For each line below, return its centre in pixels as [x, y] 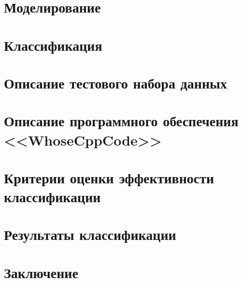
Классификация [53, 45]
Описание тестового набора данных [115, 82]
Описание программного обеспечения [121, 121]
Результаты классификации [90, 234]
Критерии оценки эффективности [109, 177]
